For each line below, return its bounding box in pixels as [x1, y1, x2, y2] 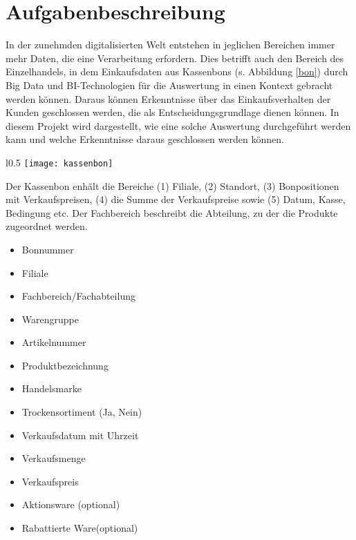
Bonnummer [21, 242, 74, 256]
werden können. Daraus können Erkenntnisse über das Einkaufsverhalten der [6, 91, 331, 106]
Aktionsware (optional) [21, 497, 120, 512]
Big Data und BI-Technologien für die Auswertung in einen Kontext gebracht [6, 77, 333, 92]
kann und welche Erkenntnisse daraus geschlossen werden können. [6, 132, 284, 146]
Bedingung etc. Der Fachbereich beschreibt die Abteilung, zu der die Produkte [6, 205, 338, 220]
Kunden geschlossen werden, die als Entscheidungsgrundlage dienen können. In [6, 105, 339, 119]
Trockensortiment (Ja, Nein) [21, 405, 142, 419]
